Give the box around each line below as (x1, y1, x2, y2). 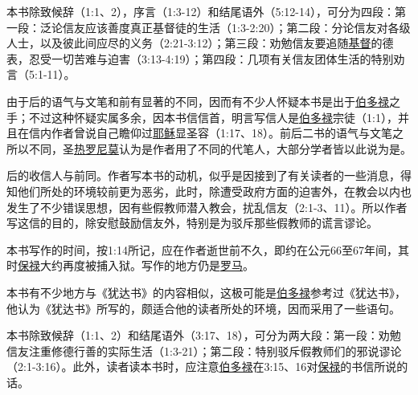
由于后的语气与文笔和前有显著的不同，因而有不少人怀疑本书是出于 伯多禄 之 (6, 92, 400, 109)
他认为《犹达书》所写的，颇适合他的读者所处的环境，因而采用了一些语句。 (6, 299, 400, 316)
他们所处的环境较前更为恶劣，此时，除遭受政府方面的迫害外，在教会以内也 (17, 182, 412, 199)
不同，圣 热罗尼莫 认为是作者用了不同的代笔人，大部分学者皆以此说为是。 (28, 140, 412, 157)
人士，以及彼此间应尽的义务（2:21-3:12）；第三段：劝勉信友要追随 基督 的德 (6, 35, 394, 51)
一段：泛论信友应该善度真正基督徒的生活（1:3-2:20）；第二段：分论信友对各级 (6, 18, 411, 35)
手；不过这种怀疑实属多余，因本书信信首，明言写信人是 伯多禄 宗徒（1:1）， (6, 108, 398, 125)
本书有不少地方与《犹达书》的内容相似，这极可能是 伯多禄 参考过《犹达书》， (6, 283, 406, 300)
